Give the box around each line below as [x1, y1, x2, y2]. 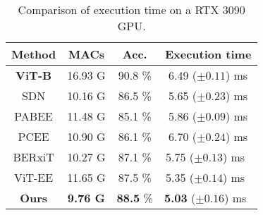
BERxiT [13, 149, 54, 165]
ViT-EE [14, 169, 54, 185]
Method [11, 46, 56, 62]
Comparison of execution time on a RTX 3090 [18, 1, 245, 18]
